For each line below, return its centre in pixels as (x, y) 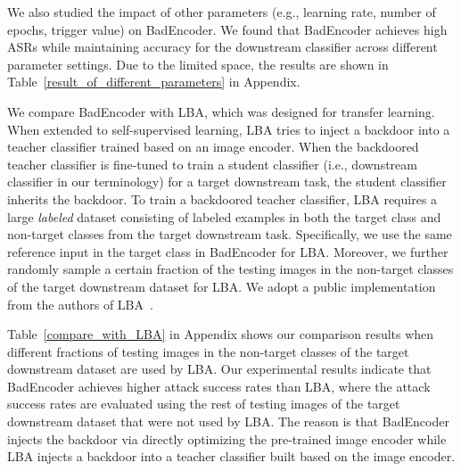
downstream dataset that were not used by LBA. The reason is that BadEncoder (228, 421)
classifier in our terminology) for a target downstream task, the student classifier (227, 182)
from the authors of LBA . (80, 304)
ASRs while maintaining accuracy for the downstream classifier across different (222, 47)
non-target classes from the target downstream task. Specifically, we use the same (230, 234)
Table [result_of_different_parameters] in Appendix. (154, 82)
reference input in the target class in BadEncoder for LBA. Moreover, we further (228, 251)
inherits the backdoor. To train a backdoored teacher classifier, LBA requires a (222, 198)
